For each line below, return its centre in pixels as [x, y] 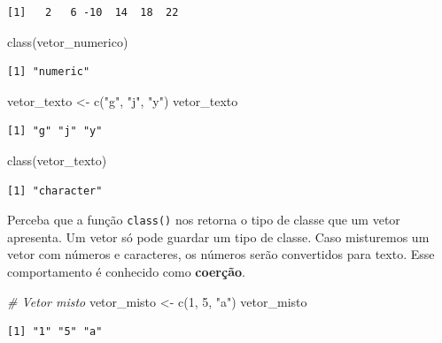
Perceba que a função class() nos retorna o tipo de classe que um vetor [204, 220]
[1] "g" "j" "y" [55, 131]
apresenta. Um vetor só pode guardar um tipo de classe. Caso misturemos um [218, 236]
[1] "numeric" [49, 72]
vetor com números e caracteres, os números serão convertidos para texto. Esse [221, 254]
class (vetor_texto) [57, 160]
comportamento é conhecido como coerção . [126, 271]
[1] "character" [55, 191]
